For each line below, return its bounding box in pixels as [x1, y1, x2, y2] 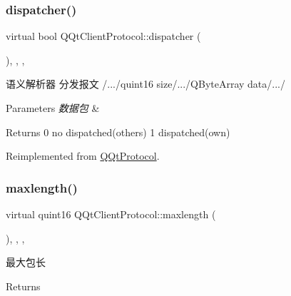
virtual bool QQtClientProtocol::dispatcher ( [6, 29, 201, 44]
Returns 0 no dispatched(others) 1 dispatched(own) [6, 124, 230, 139]
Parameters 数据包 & [6, 101, 100, 115]
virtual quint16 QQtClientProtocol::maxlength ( [6, 207, 216, 221]
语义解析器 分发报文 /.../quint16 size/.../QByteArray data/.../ [6, 76, 285, 91]
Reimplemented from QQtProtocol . [6, 148, 160, 163]
